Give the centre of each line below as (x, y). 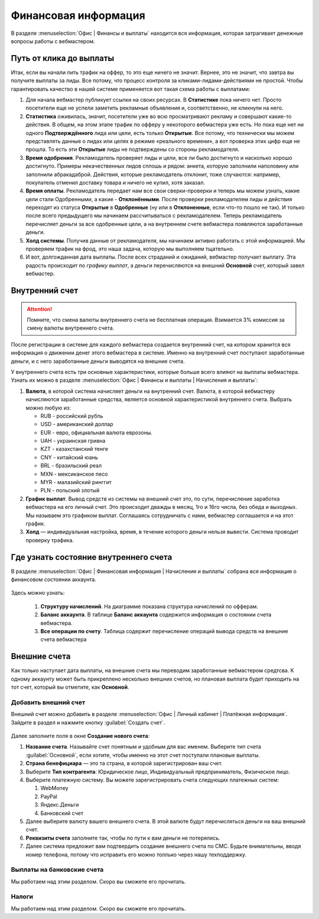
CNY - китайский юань (69, 457)
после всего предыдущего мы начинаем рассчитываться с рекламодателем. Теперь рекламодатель (154, 215)
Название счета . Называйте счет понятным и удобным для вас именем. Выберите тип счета (144, 747)
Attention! (40, 309)
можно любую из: (48, 408)
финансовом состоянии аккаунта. (54, 579)
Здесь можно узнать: (38, 593)
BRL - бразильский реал (71, 466)
